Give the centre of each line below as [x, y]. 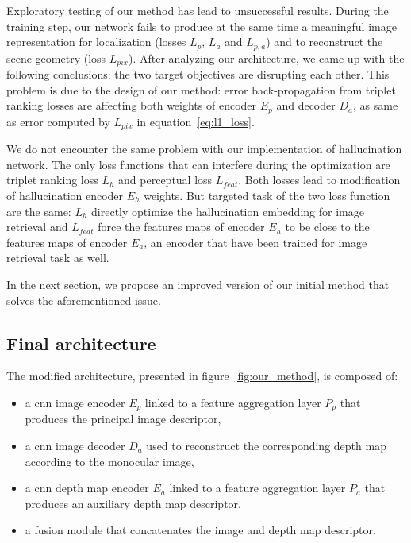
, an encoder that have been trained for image [255, 242]
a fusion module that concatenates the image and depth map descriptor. [200, 530]
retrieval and [37, 227]
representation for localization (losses [96, 42]
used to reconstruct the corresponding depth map [266, 445]
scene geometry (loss [56, 58]
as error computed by [58, 121]
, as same [375, 105]
